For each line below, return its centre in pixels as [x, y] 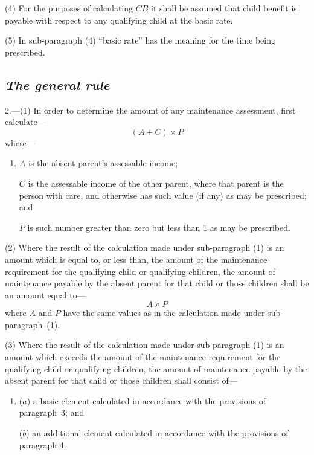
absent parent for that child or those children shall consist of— [121, 380]
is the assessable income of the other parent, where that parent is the [156, 183]
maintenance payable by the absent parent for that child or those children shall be [157, 283]
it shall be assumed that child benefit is [224, 8]
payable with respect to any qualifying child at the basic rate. [119, 20]
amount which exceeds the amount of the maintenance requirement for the [143, 357]
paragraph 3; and [52, 412]
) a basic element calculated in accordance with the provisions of [146, 400]
